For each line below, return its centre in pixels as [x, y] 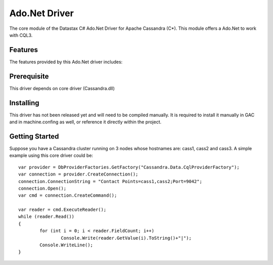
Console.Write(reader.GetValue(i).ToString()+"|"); [126, 238]
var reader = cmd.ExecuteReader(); [62, 210]
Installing [25, 103]
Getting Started [34, 136]
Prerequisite [29, 76]
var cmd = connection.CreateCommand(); [68, 195]
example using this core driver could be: [51, 156]
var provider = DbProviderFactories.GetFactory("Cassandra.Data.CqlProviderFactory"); [129, 167]
